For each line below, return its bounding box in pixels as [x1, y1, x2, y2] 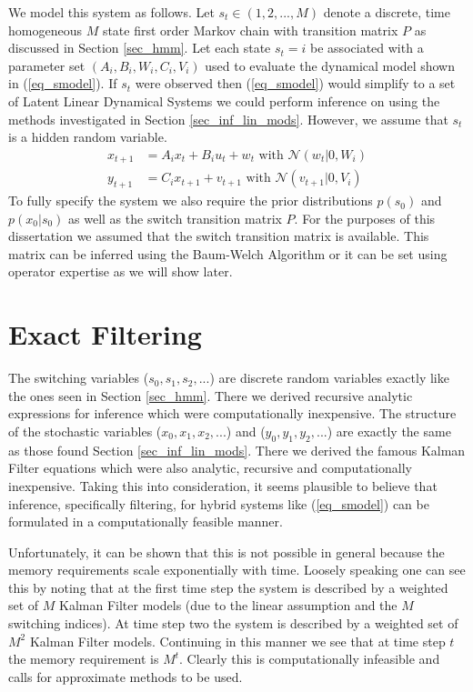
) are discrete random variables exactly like [209, 368, 449, 387]
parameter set [8, 55, 86, 75]
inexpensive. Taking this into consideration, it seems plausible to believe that [8, 476, 438, 495]
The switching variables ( [8, 368, 149, 387]
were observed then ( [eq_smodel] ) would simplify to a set [135, 74, 456, 93]
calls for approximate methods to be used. [8, 667, 243, 686]
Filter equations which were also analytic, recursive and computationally [8, 458, 412, 477]
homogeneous [8, 20, 82, 39]
